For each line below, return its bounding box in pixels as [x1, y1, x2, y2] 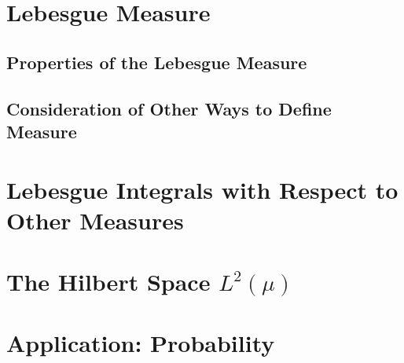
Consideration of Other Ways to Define [6, 96, 332, 120]
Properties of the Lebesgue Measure [6, 49, 307, 74]
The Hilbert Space [6, 266, 211, 298]
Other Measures [6, 203, 184, 236]
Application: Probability [6, 327, 275, 359]
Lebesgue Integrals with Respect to [6, 173, 398, 205]
